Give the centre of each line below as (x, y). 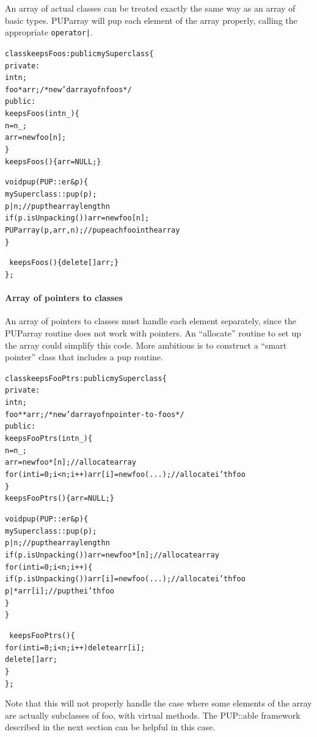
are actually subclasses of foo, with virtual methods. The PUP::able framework (153, 715)
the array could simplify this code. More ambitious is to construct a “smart (146, 345)
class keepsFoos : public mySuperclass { (79, 53)
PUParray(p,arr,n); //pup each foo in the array (93, 231)
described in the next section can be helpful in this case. (110, 727)
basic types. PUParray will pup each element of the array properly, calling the (151, 20)
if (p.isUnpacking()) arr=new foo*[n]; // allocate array (112, 555)
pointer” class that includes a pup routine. (84, 357)
